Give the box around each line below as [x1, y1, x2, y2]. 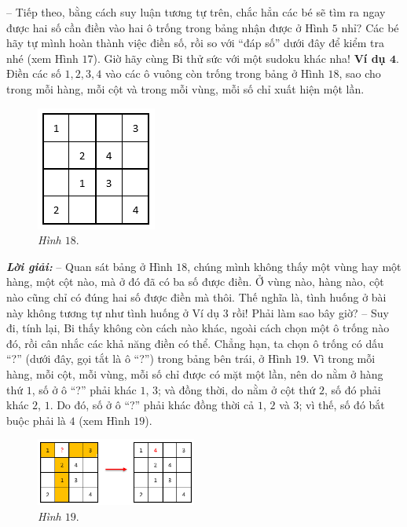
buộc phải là [6, 412, 66, 428]
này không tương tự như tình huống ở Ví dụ [6, 304, 220, 320]
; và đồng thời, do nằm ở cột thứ [157, 381, 316, 397]
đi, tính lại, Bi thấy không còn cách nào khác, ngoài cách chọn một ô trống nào [6, 320, 390, 336]
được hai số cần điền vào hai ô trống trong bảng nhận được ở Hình [6, 19, 329, 35]
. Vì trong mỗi [306, 350, 376, 367]
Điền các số [6, 65, 61, 82]
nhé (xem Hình [6, 49, 79, 66]
